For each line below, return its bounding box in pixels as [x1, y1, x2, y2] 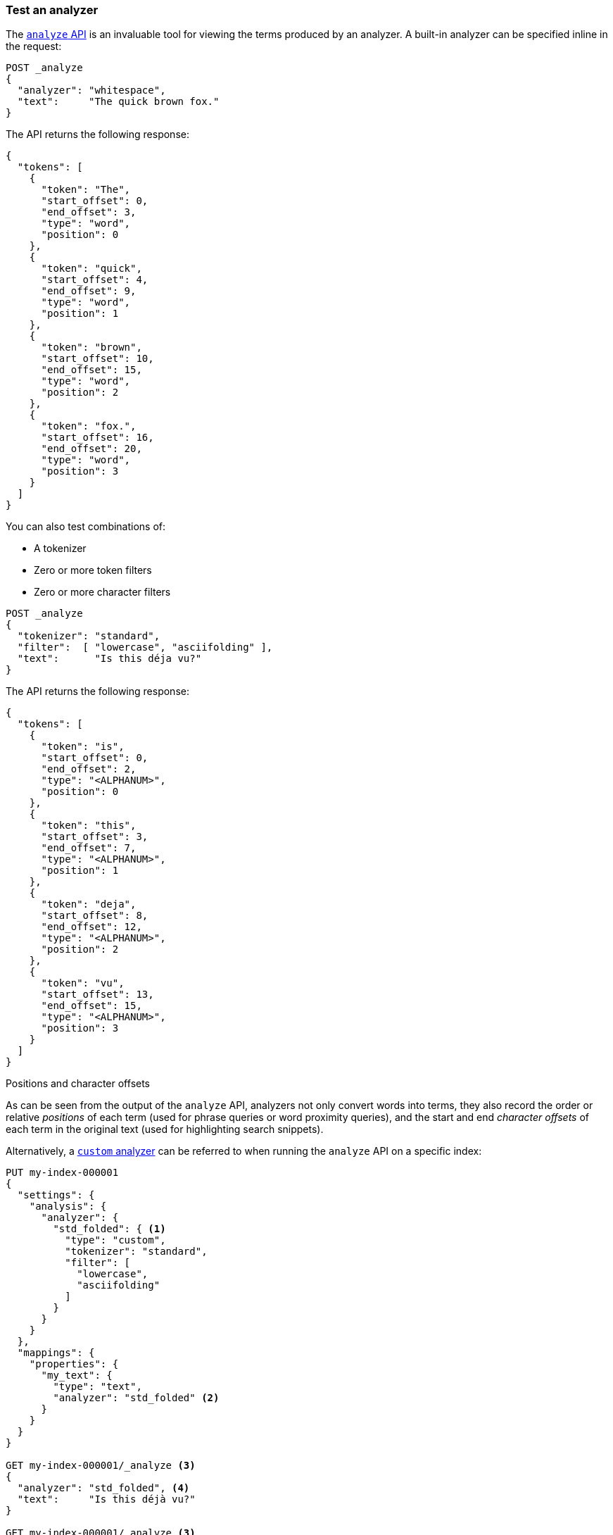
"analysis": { [29, 1201, 107, 1213]
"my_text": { [41, 1370, 113, 1381]
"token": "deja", [41, 898, 137, 910]
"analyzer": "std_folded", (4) [17, 1482, 190, 1494]
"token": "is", [41, 741, 125, 753]
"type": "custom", [65, 1234, 166, 1246]
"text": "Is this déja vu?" [17, 653, 202, 665]
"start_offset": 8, [41, 910, 148, 922]
